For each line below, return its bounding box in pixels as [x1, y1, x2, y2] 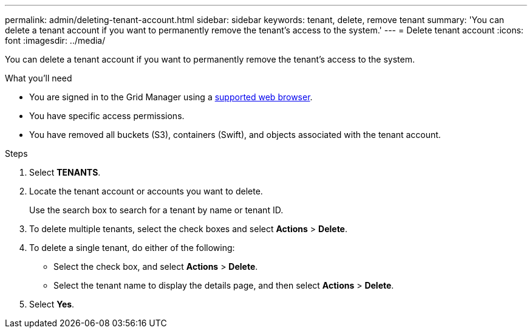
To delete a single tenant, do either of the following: [29, 242, 235, 253]
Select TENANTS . [29, 167, 101, 177]
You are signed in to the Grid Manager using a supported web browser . [29, 92, 313, 102]
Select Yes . [29, 299, 75, 309]
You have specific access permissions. [29, 111, 185, 121]
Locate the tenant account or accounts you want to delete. [29, 186, 263, 196]
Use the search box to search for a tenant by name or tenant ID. [29, 205, 284, 215]
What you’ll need [5, 73, 72, 83]
